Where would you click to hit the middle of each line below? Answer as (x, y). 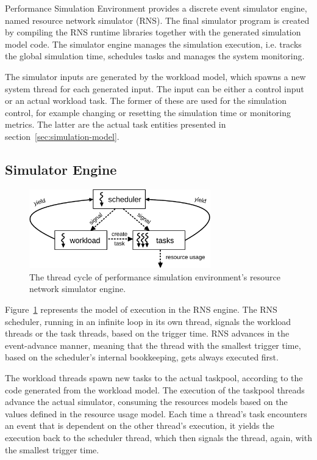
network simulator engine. (78, 289)
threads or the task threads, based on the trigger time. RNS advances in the (147, 333)
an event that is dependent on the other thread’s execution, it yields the (140, 425)
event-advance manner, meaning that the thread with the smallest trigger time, (153, 345)
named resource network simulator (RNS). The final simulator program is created (157, 20)
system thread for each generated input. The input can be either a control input (155, 88)
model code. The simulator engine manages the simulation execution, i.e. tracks (153, 44)
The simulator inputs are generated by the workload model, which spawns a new (155, 76)
